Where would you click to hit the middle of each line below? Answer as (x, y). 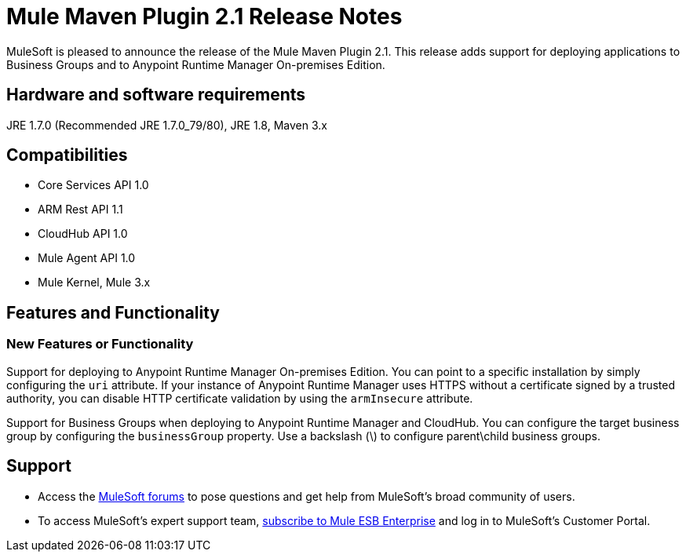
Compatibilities (67, 155)
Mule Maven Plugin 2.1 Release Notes (204, 16)
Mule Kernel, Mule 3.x (94, 283)
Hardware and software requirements (156, 95)
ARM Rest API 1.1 (80, 210)
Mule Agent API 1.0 (87, 258)
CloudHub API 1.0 (83, 234)
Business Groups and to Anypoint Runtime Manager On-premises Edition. (196, 64)
